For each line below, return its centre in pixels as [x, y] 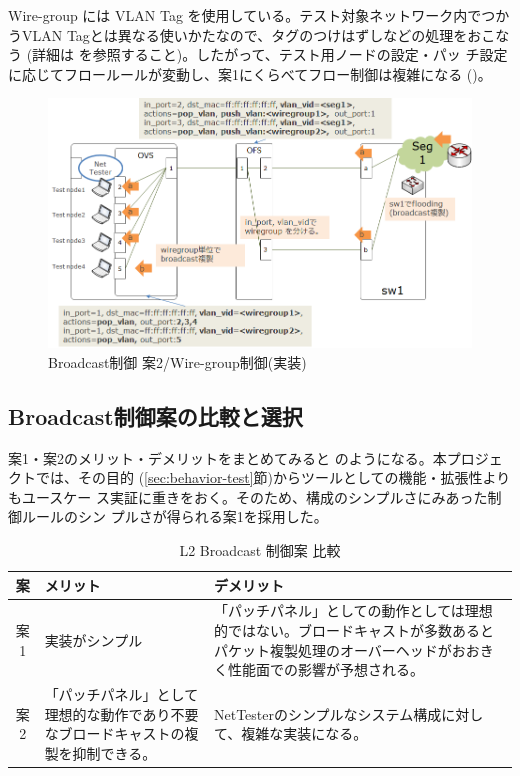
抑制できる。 [114, 752]
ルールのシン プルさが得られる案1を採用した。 [174, 516]
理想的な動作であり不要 [121, 713]
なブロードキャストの [114, 733]
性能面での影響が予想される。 [325, 669]
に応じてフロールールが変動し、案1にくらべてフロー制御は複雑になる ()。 [250, 73]
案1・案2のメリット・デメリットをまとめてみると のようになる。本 [227, 457]
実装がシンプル [93, 639]
